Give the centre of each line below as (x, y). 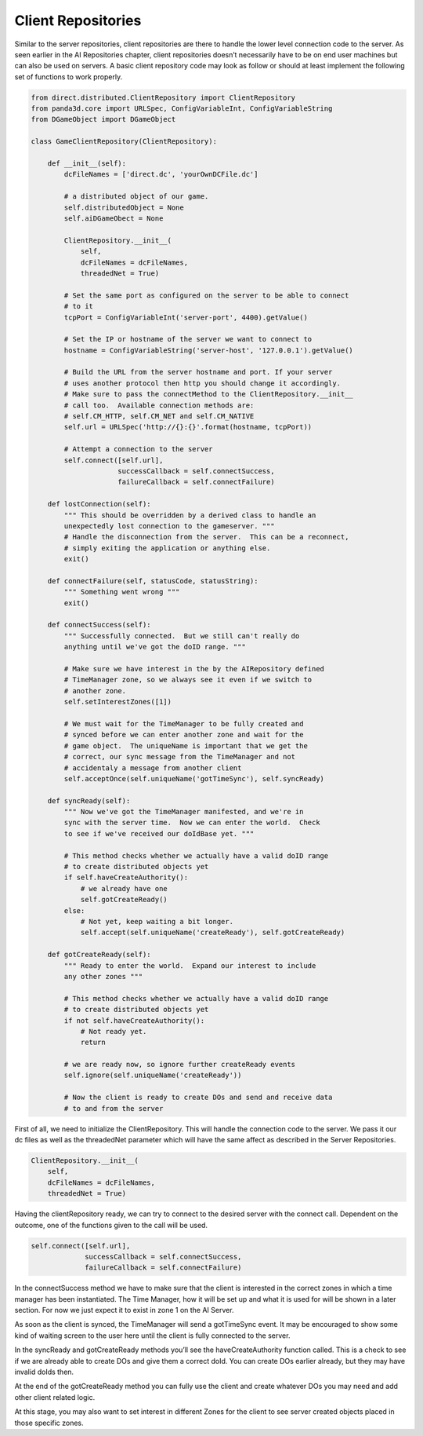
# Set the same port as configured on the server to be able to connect (206, 295)
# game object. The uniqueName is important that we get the (186, 745)
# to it (79, 307)
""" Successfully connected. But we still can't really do (182, 636)
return (93, 1043)
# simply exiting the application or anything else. (167, 548)
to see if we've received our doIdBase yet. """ (159, 833)
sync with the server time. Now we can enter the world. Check (192, 823)
